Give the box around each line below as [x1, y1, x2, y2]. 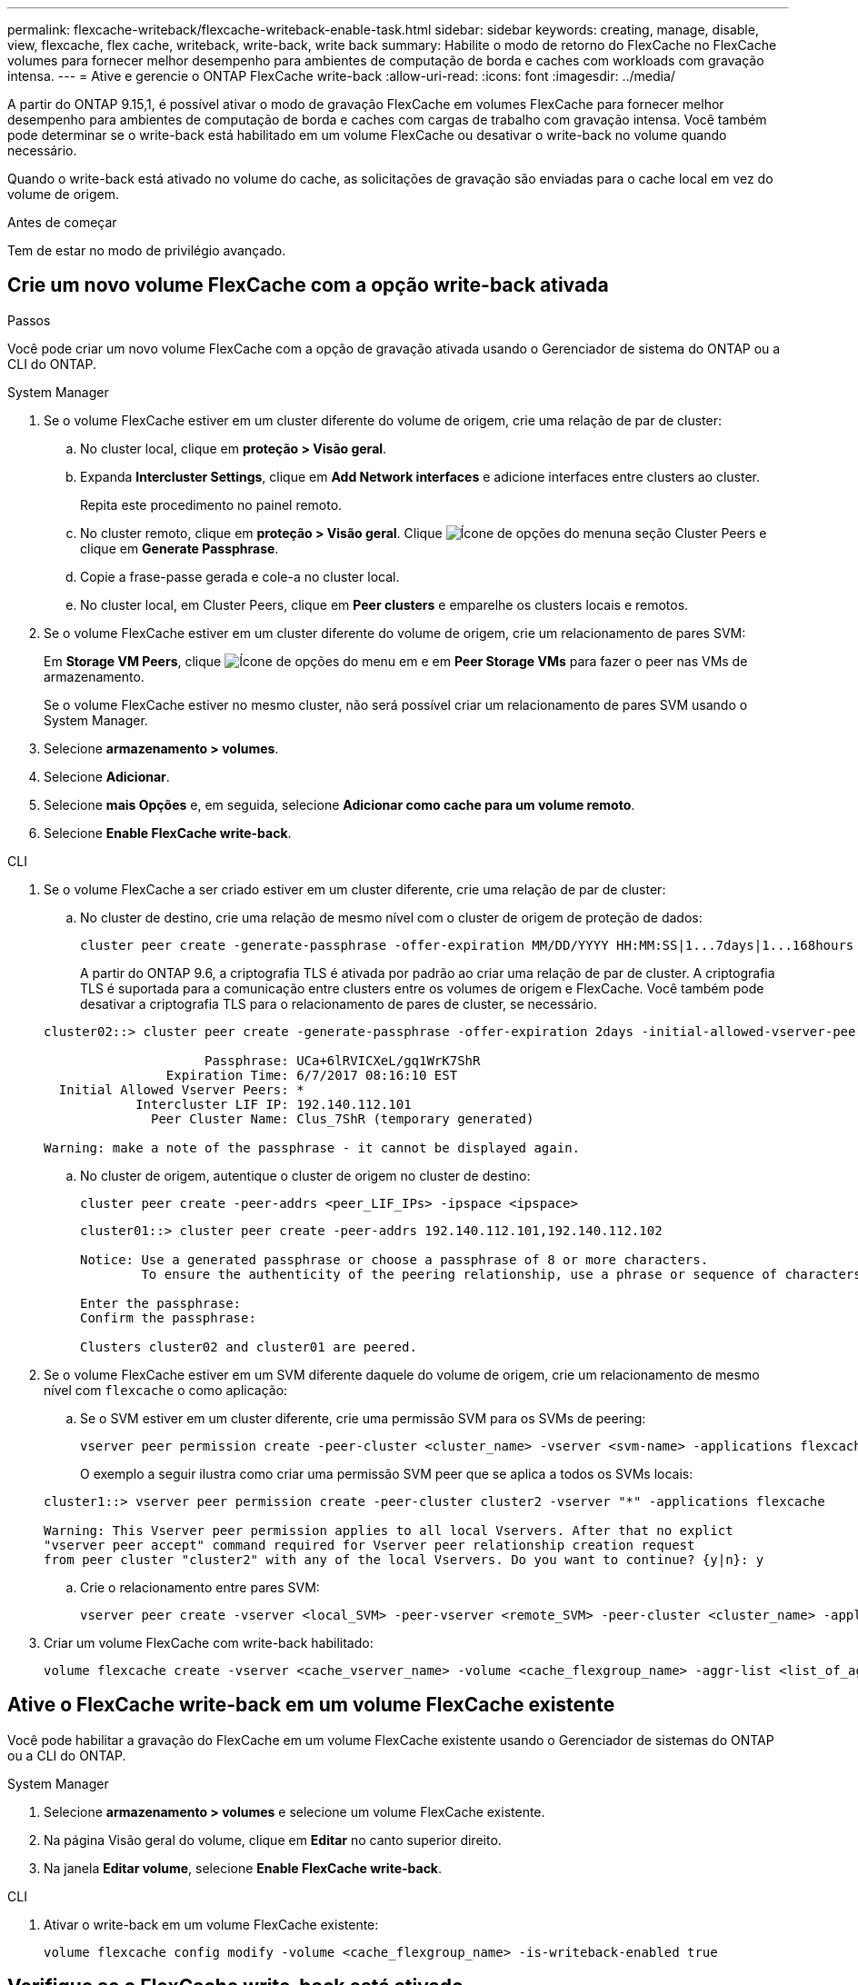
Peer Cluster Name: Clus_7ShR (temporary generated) [151, 1111, 534, 1126]
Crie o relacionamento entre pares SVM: [80, 1579, 320, 1595]
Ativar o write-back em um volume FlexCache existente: [44, 1916, 379, 1932]
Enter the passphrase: [80, 1295, 242, 1311]
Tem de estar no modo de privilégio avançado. [7, 243, 286, 258]
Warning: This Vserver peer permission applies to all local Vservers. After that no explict [44, 1522, 733, 1538]
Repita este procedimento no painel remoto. [80, 496, 343, 513]
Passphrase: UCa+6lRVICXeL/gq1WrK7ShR [205, 1052, 481, 1068]
